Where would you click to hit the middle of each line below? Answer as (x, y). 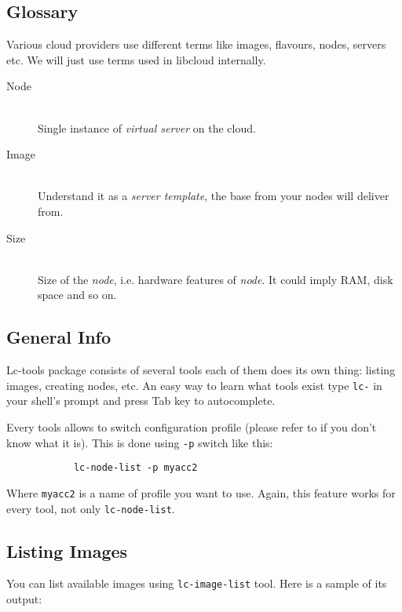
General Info (58, 337)
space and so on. (77, 295)
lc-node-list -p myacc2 (135, 468)
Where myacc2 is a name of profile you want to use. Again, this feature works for (201, 492)
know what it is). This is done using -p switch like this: (140, 442)
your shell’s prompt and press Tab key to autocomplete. (141, 401)
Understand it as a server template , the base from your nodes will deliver (214, 196)
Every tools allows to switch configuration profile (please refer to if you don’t (192, 426)
